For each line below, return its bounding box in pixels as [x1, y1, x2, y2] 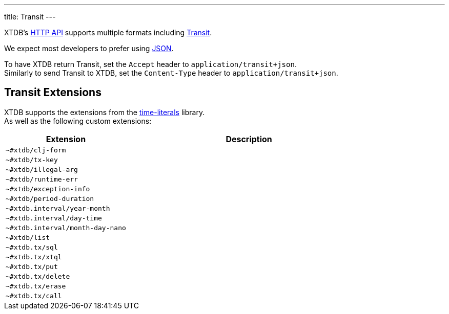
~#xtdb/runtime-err [6, 175, 78, 183]
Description [226, 133, 272, 144]
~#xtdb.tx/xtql [6, 253, 62, 261]
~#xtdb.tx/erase [6, 282, 66, 290]
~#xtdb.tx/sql [6, 243, 58, 251]
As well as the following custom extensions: [4, 116, 152, 125]
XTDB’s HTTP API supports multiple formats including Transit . [4, 28, 212, 37]
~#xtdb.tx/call [6, 291, 62, 300]
